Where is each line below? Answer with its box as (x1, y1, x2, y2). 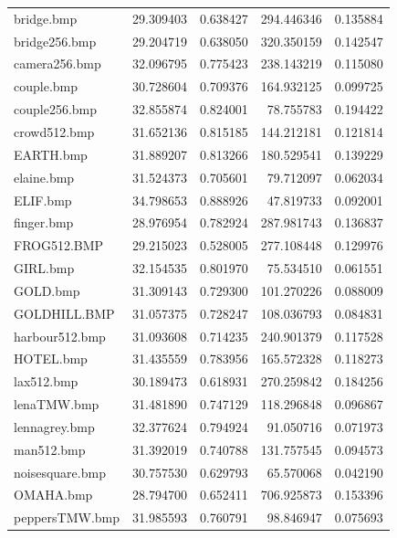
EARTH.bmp (14, 144, 88, 164)
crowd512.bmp (14, 121, 95, 141)
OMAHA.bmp (14, 485, 93, 504)
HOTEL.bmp (14, 349, 88, 368)
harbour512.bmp (14, 326, 106, 345)
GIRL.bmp (14, 258, 75, 278)
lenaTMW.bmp (14, 395, 99, 414)
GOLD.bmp (14, 280, 80, 300)
